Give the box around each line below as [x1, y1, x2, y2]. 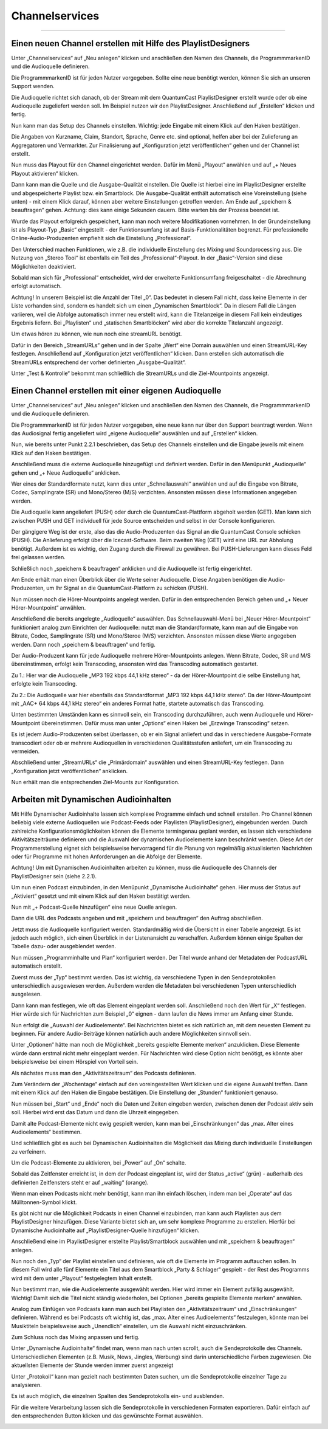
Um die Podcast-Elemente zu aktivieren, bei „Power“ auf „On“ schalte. [11, 1159, 186, 1166]
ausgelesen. [11, 991, 42, 998]
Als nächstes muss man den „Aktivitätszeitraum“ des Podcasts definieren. [11, 1069, 196, 1076]
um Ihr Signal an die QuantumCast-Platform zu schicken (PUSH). [46, 584, 208, 592]
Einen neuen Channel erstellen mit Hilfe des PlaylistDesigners [11, 38, 250, 49]
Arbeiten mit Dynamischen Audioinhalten [11, 794, 171, 805]
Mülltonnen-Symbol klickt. [11, 1198, 77, 1206]
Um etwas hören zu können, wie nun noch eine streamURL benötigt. [11, 330, 182, 337]
